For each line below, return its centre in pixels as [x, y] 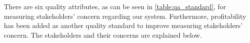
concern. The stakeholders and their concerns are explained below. [103, 35]
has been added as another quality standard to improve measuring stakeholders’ [123, 25]
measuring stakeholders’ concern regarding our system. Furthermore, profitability [125, 16]
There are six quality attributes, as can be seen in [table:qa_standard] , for [115, 6]
